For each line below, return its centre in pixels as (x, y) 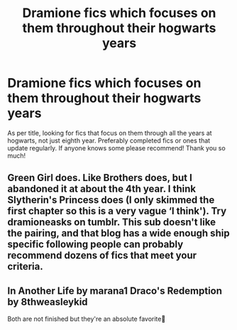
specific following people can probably (95, 244)
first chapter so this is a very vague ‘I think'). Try (117, 211)
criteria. (26, 266)
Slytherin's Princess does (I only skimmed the (111, 200)
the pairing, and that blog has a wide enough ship (118, 233)
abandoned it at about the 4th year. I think (102, 189)
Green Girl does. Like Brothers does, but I (100, 178)
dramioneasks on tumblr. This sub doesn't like (112, 222)
